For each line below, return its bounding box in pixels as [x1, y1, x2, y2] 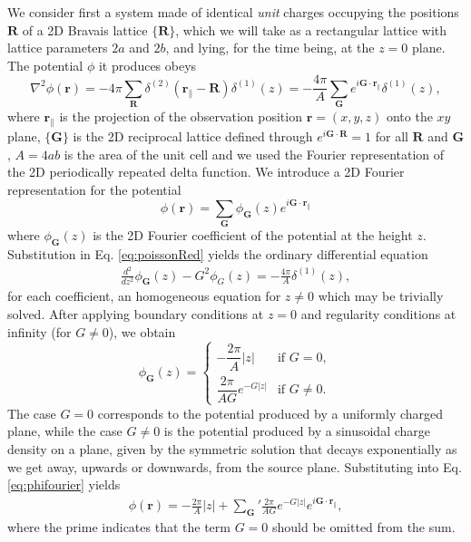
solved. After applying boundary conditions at [7, 305, 264, 324]
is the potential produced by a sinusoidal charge [163, 421, 431, 440]
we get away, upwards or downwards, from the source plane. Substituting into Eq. [7, 457, 462, 476]
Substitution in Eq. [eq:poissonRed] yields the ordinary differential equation [7, 244, 428, 263]
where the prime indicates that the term [7, 518, 231, 537]
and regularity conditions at [300, 305, 456, 324]
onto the [386, 107, 433, 126]
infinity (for [7, 322, 72, 341]
